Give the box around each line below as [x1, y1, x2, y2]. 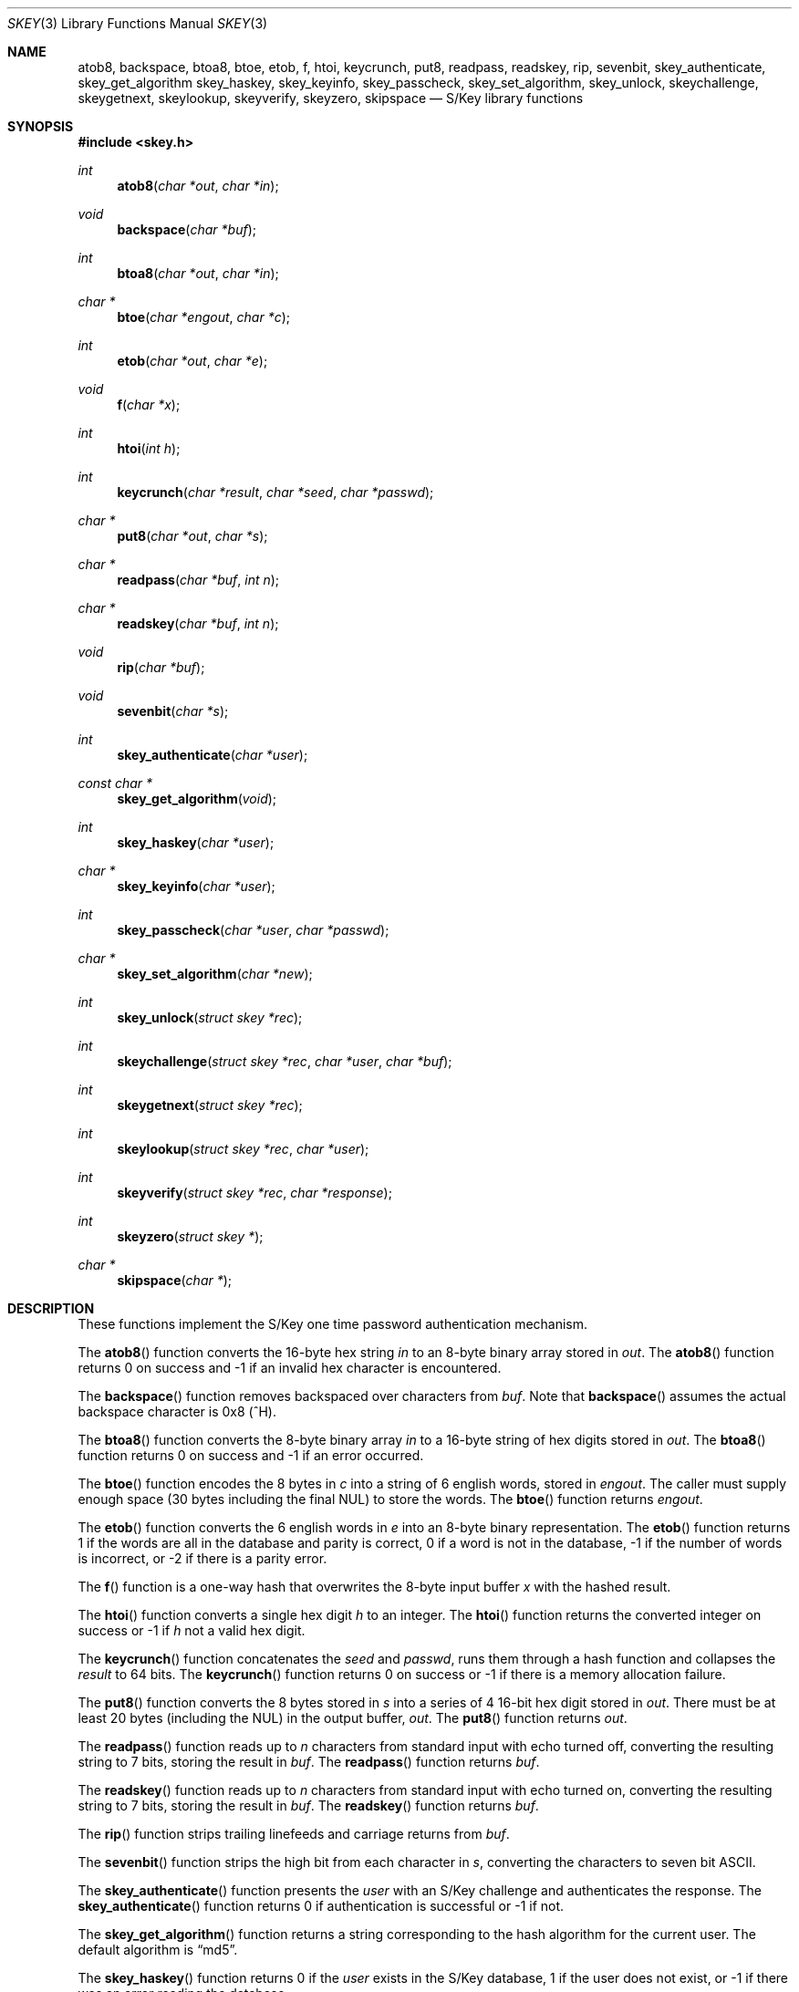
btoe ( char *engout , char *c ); [117, 309, 290, 325]
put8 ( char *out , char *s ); [117, 528, 268, 544]
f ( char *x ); [117, 397, 181, 412]
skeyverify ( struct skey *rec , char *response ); [117, 1185, 392, 1200]
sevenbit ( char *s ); [117, 703, 229, 719]
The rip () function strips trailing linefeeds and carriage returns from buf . [78, 1826, 510, 1842]
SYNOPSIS [7, 119, 74, 134]
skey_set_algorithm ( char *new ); [117, 966, 313, 981]
